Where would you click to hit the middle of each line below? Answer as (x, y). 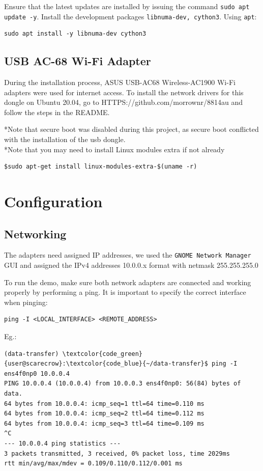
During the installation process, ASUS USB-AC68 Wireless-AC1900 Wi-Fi (120, 82)
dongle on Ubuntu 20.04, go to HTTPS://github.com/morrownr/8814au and (123, 102)
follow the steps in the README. (57, 112)
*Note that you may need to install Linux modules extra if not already (114, 149)
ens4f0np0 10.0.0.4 (37, 373)
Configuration (53, 201)
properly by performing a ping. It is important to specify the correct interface (125, 292)
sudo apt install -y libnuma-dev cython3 (75, 34)
